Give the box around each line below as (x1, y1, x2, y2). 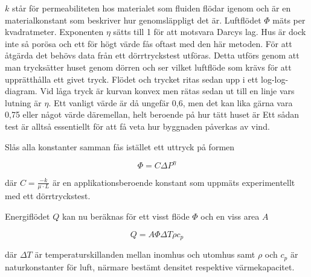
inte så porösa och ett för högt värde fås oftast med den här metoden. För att (5, 37, 292, 49)
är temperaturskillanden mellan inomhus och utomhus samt (34, 248, 255, 261)
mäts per (272, 13, 306, 26)
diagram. (5, 84, 37, 97)
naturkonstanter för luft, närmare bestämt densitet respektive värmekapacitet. (5, 260, 295, 273)
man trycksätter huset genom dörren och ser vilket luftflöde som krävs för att (5, 60, 292, 73)
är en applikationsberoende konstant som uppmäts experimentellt (52, 176, 295, 188)
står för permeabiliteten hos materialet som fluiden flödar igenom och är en (11, 2, 291, 14)
